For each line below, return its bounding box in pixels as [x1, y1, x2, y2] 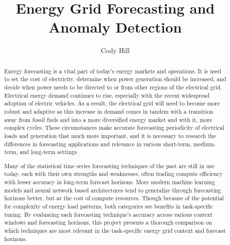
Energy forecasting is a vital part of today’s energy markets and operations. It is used [4, 67, 221, 75]
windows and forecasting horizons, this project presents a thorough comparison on [4, 218, 212, 227]
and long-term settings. [19, 148, 78, 156]
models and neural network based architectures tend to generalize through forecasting [4, 186, 221, 194]
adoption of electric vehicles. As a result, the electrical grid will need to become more [4, 99, 220, 107]
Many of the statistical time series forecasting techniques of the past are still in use [4, 161, 214, 170]
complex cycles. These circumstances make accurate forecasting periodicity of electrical [4, 123, 225, 132]
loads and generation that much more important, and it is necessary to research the [4, 131, 216, 140]
